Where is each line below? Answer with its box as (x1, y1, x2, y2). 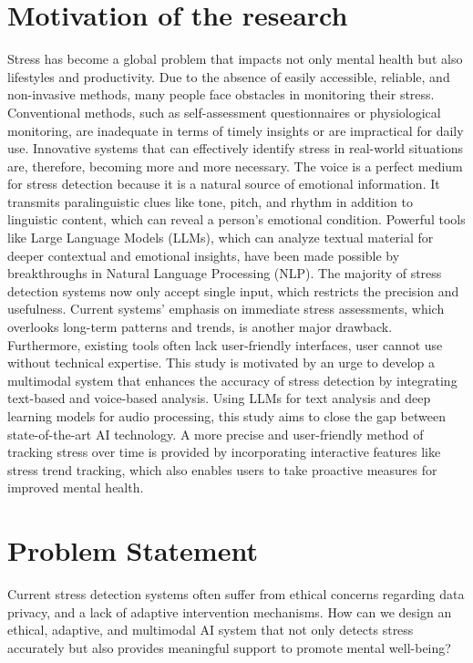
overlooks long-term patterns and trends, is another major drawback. (7, 317, 393, 337)
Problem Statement (7, 532, 258, 569)
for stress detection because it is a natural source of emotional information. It (7, 174, 440, 193)
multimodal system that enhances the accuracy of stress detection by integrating (7, 370, 458, 389)
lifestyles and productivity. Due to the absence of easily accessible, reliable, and (7, 67, 450, 86)
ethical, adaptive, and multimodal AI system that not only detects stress (7, 620, 414, 639)
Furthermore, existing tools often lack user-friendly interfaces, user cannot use (7, 335, 443, 354)
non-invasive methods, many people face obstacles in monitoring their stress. (7, 85, 435, 104)
